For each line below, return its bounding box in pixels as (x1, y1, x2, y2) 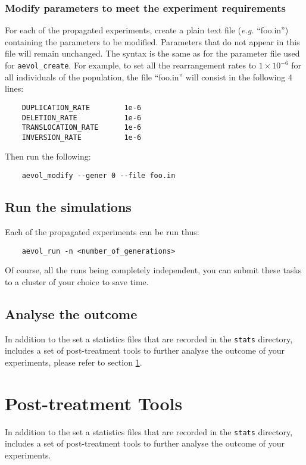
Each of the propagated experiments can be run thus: (5, 225, 199, 238)
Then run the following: (5, 150, 91, 163)
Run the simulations (5, 198, 132, 216)
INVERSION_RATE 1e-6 (21, 133, 142, 142)
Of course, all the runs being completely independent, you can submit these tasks (5, 264, 302, 276)
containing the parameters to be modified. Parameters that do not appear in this (5, 35, 300, 48)
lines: (5, 82, 24, 95)
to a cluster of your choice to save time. (5, 275, 149, 288)
